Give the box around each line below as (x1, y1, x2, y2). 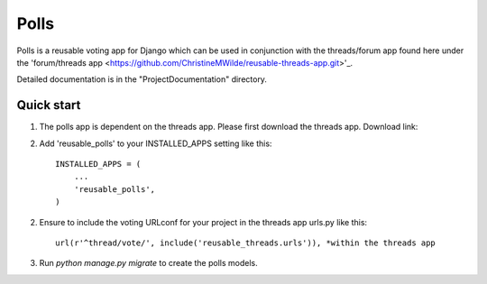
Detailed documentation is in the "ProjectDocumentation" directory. (16, 74, 268, 85)
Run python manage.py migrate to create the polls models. (39, 258, 258, 269)
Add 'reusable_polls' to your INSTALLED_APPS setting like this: (39, 138, 272, 149)
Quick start (16, 97, 81, 113)
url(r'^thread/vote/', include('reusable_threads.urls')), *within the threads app (55, 237, 436, 248)
